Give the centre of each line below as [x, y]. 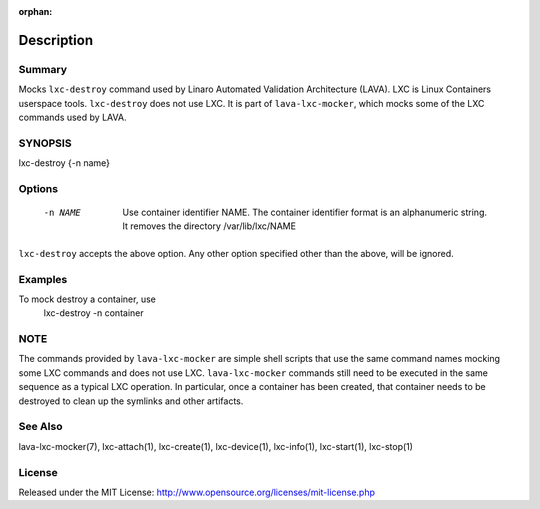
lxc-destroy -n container [93, 313]
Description [56, 40]
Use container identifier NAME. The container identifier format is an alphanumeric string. [305, 212]
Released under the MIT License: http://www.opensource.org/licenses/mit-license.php [196, 492]
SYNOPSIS [45, 143]
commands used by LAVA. [72, 117]
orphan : [35, 11]
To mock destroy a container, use [87, 299]
